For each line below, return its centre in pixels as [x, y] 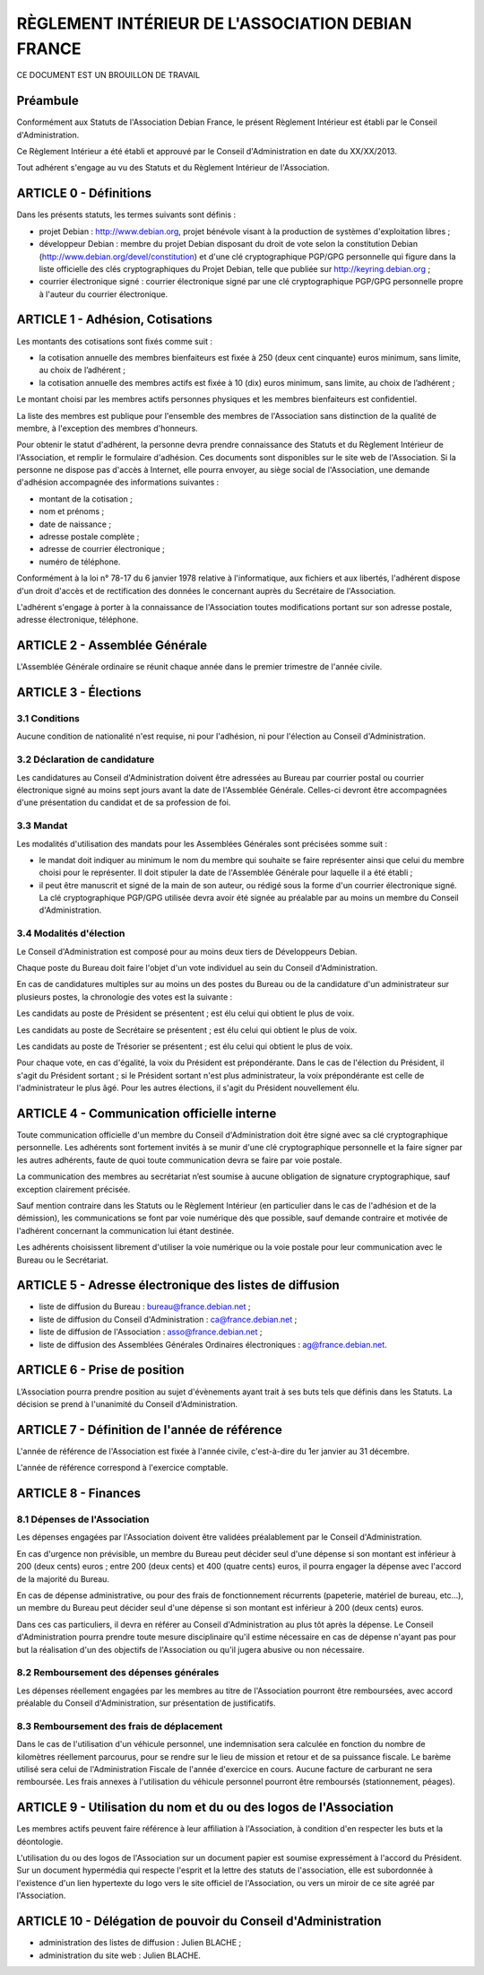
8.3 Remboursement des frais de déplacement [120, 1726]
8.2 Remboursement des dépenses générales [118, 1673]
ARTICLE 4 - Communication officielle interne [147, 1113]
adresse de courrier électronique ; [102, 549]
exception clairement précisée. [73, 1189]
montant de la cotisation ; [86, 499]
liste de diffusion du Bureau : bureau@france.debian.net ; [145, 1306]
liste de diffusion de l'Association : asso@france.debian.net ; [151, 1332]
